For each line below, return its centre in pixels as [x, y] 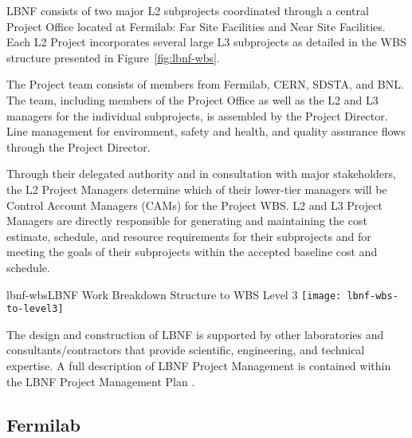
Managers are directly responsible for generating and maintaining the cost [187, 221]
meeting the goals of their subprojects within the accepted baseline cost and [192, 252]
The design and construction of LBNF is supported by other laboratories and [195, 334]
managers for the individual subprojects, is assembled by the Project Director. [197, 115]
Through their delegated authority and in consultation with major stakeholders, [201, 174]
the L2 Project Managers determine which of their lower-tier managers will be [197, 189]
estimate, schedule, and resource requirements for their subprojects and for [189, 236]
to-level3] [35, 309]
